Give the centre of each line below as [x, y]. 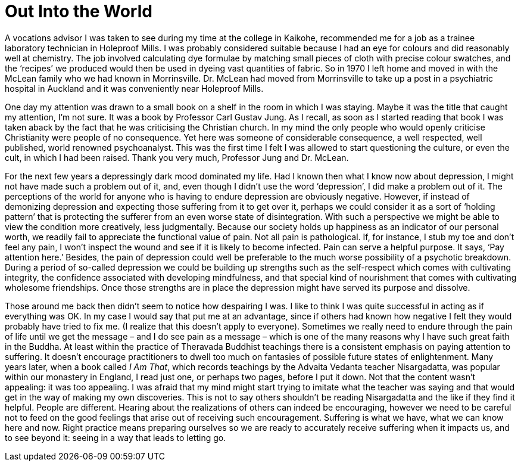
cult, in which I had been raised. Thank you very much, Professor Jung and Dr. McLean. [177, 157]
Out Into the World [79, 11]
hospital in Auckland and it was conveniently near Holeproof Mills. [134, 88]
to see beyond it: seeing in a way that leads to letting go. [116, 437]
